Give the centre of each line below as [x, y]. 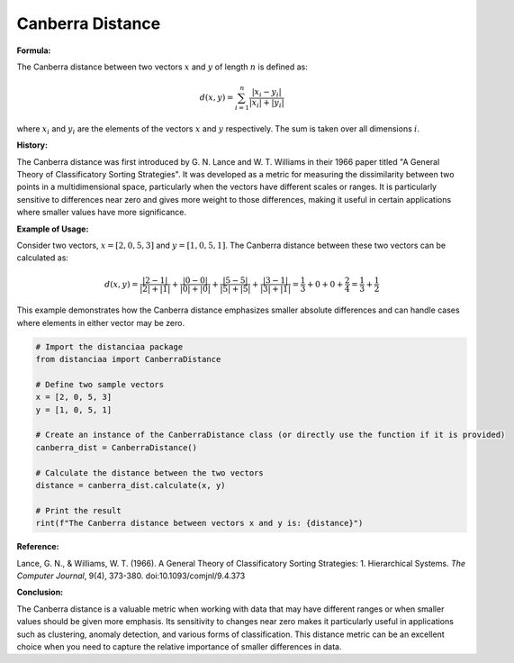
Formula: [34, 50]
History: [32, 145]
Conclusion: [40, 592]
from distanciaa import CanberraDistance [128, 359]
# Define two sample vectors [100, 384]
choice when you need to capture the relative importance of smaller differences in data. [179, 646]
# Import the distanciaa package [109, 346]
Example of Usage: [53, 229]
